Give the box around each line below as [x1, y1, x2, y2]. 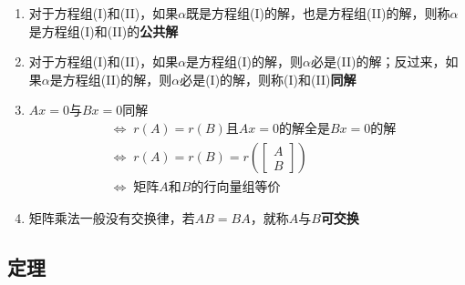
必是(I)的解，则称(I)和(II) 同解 [180, 69, 356, 88]
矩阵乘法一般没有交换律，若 [28, 209, 195, 228]
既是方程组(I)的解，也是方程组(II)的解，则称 [186, 4, 450, 22]
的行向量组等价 [191, 181, 281, 195]
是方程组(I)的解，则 [186, 52, 304, 71]
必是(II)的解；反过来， [311, 52, 446, 71]
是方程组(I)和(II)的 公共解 [28, 21, 179, 40]
